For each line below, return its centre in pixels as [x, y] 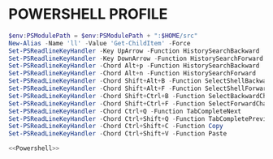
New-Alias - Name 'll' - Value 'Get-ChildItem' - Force [100, 43]
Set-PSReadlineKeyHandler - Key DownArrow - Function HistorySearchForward [136, 58]
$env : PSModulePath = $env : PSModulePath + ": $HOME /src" [103, 36]
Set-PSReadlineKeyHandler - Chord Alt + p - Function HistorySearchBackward [134, 66]
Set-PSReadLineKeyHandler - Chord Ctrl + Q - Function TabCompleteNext [125, 111]
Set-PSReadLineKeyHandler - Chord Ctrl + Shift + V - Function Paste [118, 134]
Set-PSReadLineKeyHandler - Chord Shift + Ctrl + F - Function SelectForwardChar [139, 103]
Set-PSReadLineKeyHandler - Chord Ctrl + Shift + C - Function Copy [116, 127]
